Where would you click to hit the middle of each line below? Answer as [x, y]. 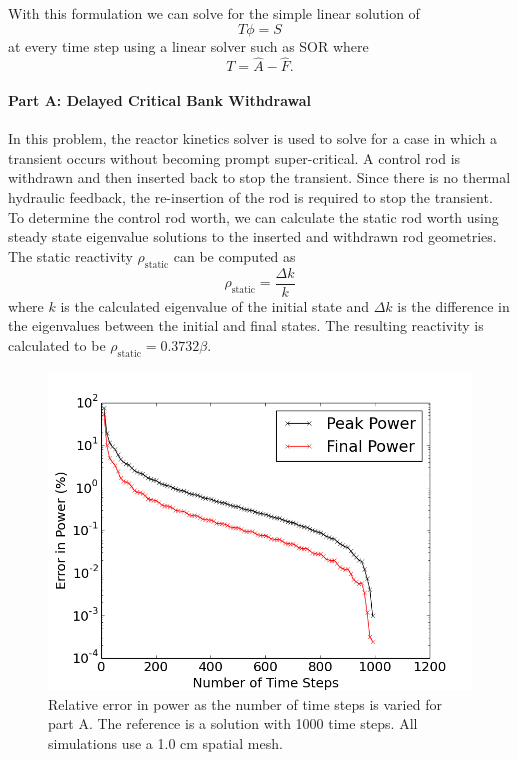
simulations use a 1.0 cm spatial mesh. [165, 742]
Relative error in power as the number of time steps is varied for [245, 703]
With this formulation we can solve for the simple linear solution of [214, 13]
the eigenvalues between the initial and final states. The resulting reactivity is [246, 325]
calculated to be [57, 344]
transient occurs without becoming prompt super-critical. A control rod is [234, 157]
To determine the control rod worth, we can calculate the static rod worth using [253, 216]
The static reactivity [70, 255]
